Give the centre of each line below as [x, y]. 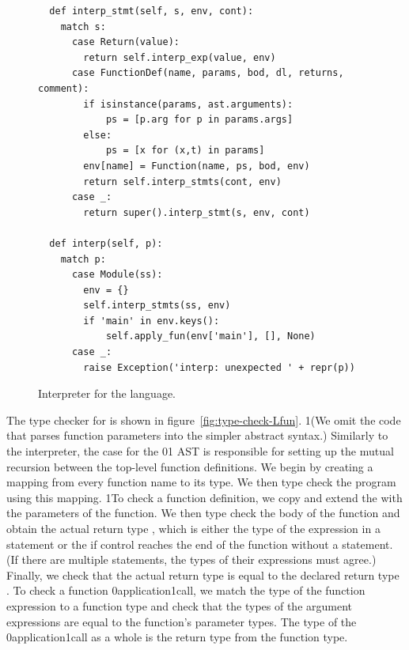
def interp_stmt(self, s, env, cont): [151, 11]
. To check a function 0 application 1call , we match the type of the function [186, 590]
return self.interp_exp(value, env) [180, 57]
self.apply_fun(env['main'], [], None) [210, 336]
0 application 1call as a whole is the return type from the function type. [177, 637]
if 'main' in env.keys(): [151, 321]
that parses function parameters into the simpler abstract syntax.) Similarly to [197, 435]
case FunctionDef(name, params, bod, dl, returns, [208, 73]
